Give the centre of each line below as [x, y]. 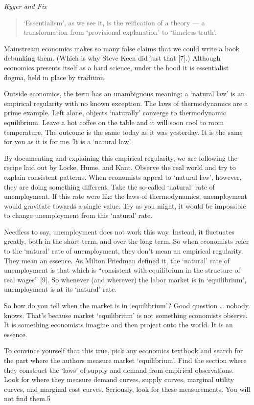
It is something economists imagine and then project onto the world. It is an [118, 325]
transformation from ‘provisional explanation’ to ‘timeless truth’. [120, 32]
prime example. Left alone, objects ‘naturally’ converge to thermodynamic [115, 113]
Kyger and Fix [25, 6]
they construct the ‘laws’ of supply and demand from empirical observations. [119, 370]
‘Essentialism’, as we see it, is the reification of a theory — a [114, 22]
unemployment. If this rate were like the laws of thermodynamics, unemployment [126, 196]
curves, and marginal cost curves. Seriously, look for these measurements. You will [127, 389]
